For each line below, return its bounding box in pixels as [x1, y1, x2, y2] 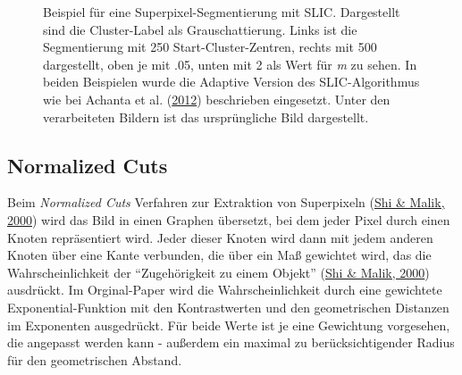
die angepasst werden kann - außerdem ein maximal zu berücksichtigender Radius [7, 333, 455, 352]
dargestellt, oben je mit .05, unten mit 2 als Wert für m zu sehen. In [43, 54, 417, 73]
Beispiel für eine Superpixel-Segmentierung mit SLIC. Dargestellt [43, 3, 400, 21]
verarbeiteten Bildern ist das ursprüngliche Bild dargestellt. [43, 107, 369, 126]
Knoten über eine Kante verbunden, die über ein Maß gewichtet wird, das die [7, 246, 432, 264]
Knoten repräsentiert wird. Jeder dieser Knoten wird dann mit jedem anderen [7, 228, 433, 246]
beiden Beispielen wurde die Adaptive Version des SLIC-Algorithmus [43, 72, 420, 91]
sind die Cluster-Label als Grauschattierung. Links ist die [43, 20, 357, 38]
